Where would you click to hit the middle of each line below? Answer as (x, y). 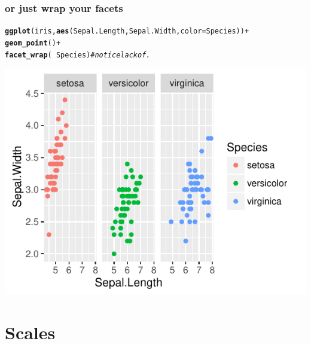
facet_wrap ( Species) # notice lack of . (78, 55)
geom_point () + (33, 43)
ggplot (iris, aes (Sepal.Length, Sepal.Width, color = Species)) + (127, 31)
